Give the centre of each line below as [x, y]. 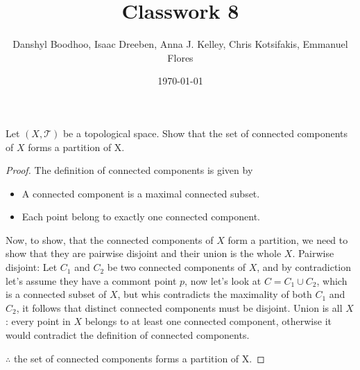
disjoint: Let [32, 267]
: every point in [38, 321]
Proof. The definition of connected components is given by [129, 170]
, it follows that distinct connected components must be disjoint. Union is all [179, 307]
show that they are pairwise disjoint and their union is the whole [144, 253]
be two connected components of [176, 267]
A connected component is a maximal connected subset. [141, 193]
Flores [180, 57]
